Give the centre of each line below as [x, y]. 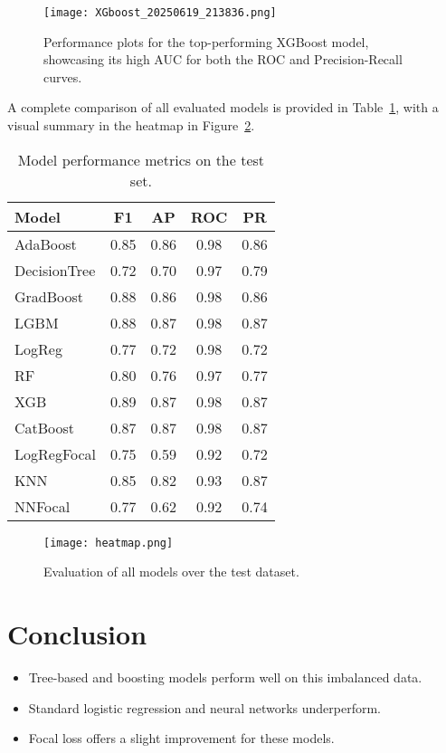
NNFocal [43, 506]
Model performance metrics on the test [141, 159]
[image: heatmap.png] [109, 543]
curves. [63, 76]
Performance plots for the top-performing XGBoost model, [206, 41]
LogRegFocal [56, 453]
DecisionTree [55, 270]
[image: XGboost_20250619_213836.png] [160, 13]
